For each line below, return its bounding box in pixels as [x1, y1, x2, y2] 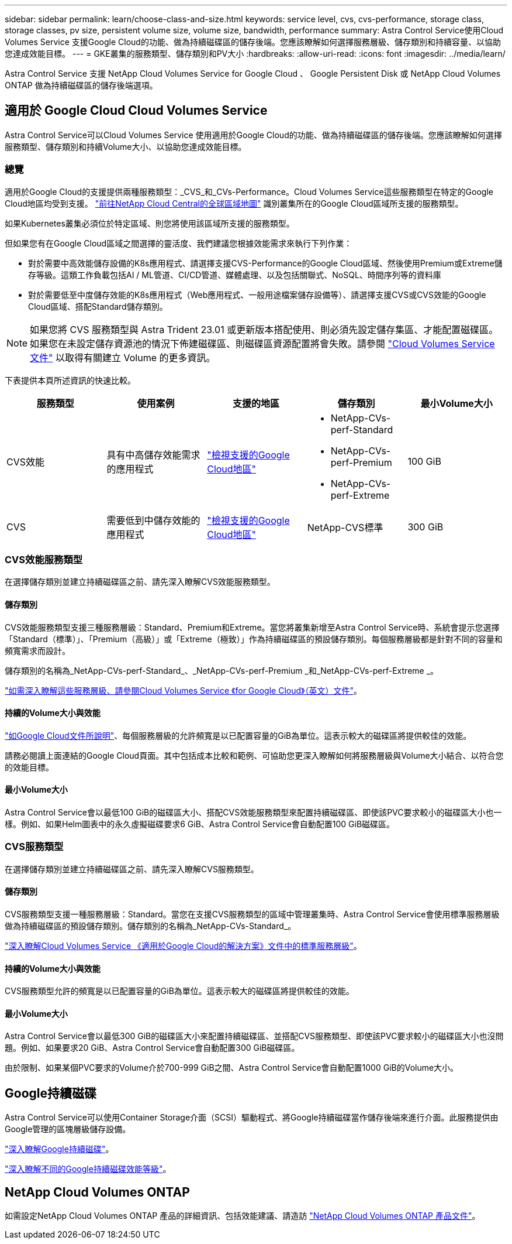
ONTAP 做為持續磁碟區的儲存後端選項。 [5, 80, 158, 90]
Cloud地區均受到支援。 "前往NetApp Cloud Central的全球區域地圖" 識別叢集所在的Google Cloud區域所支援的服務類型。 [5, 198, 463, 208]
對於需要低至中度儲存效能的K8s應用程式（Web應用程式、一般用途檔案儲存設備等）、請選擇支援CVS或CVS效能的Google [28, 289, 486, 300]
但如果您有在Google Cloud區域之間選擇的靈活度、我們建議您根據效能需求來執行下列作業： [5, 238, 352, 248]
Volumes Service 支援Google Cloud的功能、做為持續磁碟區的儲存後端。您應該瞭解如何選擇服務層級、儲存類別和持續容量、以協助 [5, 37, 501, 47]
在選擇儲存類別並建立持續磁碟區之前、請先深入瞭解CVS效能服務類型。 [5, 577, 275, 587]
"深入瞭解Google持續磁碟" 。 [5, 1144, 114, 1154]
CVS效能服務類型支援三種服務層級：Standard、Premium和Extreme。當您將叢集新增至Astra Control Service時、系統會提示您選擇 [5, 622, 500, 632]
